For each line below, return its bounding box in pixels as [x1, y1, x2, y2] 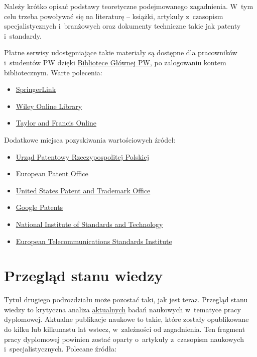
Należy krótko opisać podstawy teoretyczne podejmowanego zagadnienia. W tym [4, 1, 253, 11]
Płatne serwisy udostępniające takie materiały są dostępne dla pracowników [4, 47, 237, 58]
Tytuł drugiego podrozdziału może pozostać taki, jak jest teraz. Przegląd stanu [4, 294, 248, 305]
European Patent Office [16, 168, 88, 179]
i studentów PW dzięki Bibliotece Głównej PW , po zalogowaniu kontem [4, 57, 226, 67]
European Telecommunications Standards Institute [16, 235, 172, 246]
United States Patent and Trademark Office [16, 185, 151, 195]
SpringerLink [16, 84, 56, 94]
